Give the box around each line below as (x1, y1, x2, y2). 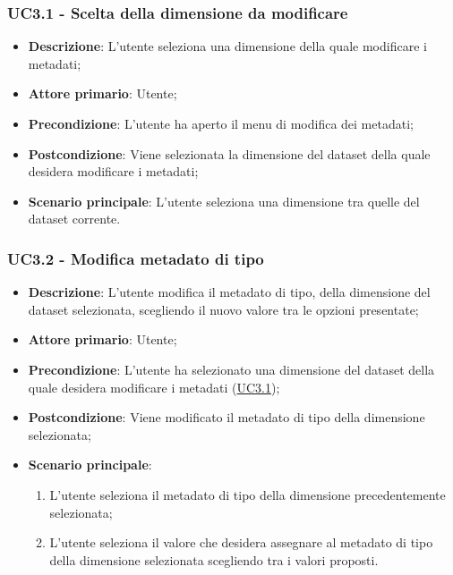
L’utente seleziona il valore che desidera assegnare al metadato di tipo (49, 533, 433, 552)
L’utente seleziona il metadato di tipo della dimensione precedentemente (49, 485, 446, 503)
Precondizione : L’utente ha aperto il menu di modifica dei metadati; (28, 114, 414, 132)
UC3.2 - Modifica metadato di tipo (7, 247, 264, 269)
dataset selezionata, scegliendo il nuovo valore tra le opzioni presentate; (28, 300, 419, 318)
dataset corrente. (28, 209, 121, 228)
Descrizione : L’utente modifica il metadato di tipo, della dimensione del (28, 283, 431, 301)
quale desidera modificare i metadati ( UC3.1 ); (28, 377, 280, 396)
